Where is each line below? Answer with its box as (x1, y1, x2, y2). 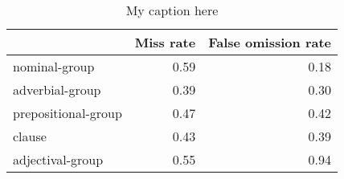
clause (13, 127, 47, 145)
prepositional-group (13, 104, 122, 122)
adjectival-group (13, 150, 104, 169)
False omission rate (208, 33, 331, 51)
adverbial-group (13, 80, 101, 99)
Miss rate (134, 33, 196, 51)
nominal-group (13, 57, 95, 75)
